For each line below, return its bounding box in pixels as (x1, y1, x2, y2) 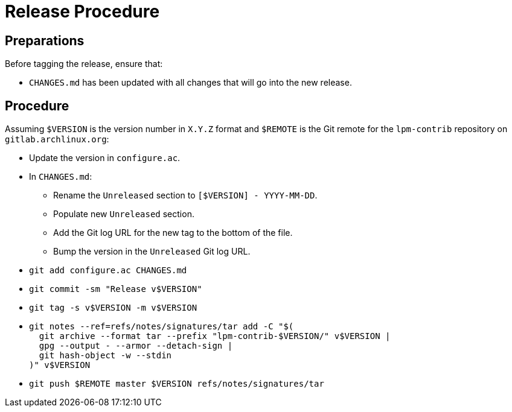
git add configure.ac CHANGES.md (29, 265, 187, 276)
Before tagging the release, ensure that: (5, 59, 163, 69)
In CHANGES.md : (29, 171, 92, 182)
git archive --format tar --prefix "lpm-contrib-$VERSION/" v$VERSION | (39, 331, 391, 341)
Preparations (5, 33, 85, 48)
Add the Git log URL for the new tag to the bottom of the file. (53, 227, 293, 238)
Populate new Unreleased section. (53, 209, 194, 220)
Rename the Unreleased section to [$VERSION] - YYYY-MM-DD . (53, 190, 318, 201)
